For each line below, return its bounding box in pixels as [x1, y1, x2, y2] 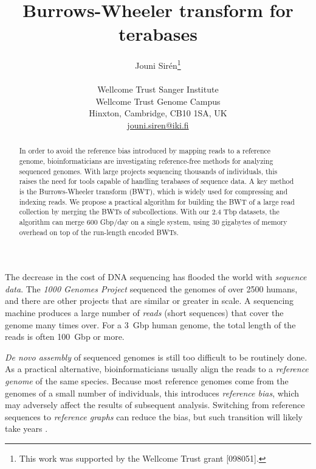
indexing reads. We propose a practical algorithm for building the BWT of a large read [19, 196, 295, 206]
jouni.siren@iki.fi [127, 118, 189, 131]
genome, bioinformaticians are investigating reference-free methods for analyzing [19, 155, 273, 166]
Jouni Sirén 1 [135, 57, 181, 71]
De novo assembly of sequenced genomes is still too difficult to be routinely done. [5, 350, 307, 363]
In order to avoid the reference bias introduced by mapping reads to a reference [19, 146, 271, 156]
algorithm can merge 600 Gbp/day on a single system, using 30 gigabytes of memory [19, 216, 287, 227]
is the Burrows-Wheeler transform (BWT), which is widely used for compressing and [19, 186, 288, 196]
